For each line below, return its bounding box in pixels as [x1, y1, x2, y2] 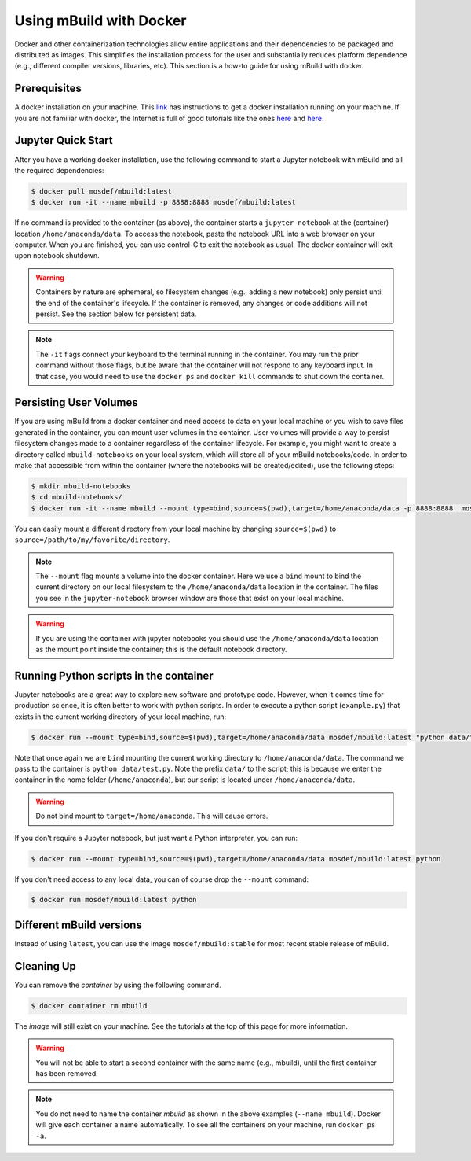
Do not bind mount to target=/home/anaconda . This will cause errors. [35, 811, 268, 821]
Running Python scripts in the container [14, 669, 214, 682]
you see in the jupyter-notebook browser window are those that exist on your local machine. [35, 593, 345, 603]
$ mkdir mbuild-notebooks [31, 482, 131, 491]
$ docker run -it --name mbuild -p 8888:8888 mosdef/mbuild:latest [31, 197, 297, 207]
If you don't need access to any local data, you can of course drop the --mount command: [14, 874, 309, 884]
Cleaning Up [14, 960, 76, 973]
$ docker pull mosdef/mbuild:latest [31, 186, 173, 196]
